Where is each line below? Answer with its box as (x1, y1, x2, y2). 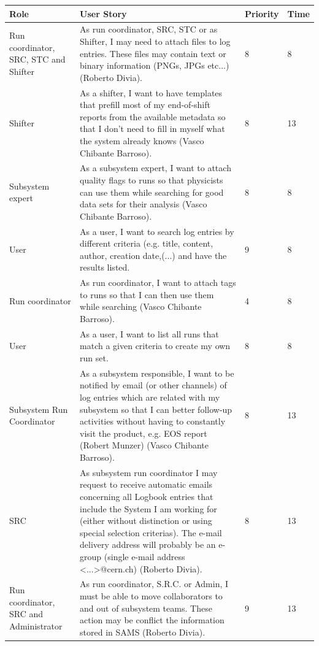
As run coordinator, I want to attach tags (80, 276, 236, 289)
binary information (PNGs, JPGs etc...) (80, 59, 229, 72)
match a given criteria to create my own (80, 339, 231, 352)
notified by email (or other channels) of (80, 379, 227, 391)
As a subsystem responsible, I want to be (80, 366, 234, 379)
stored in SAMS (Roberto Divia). (80, 625, 206, 638)
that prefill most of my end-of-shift (80, 98, 210, 111)
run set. (80, 352, 109, 364)
